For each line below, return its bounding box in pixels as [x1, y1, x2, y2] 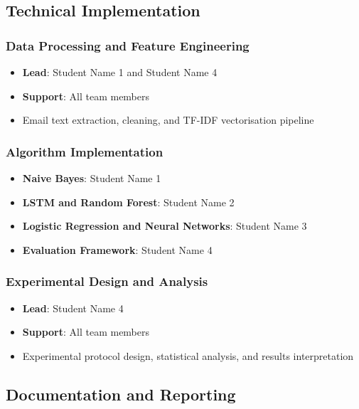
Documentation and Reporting [6, 383, 236, 405]
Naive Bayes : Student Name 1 [22, 171, 161, 185]
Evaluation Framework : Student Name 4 [22, 242, 213, 257]
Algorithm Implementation [6, 142, 164, 160]
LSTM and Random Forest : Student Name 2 [22, 194, 235, 209]
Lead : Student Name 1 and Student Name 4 [22, 65, 218, 79]
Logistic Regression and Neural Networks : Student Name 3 [22, 218, 307, 233]
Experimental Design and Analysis [6, 272, 208, 290]
